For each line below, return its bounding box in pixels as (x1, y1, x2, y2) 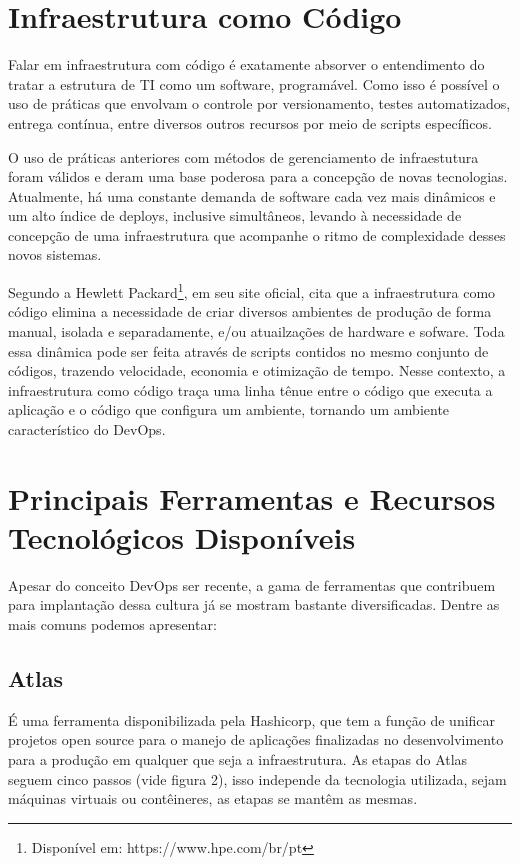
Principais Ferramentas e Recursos (8, 477, 496, 518)
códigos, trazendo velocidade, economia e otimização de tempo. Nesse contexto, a (8, 360, 506, 381)
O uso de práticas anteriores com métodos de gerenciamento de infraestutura (8, 146, 479, 167)
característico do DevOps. (8, 418, 166, 439)
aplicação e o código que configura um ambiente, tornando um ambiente (8, 399, 450, 420)
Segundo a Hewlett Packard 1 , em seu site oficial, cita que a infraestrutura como (8, 279, 496, 302)
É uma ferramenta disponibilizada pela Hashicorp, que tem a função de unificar (8, 709, 496, 730)
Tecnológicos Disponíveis (8, 516, 356, 557)
